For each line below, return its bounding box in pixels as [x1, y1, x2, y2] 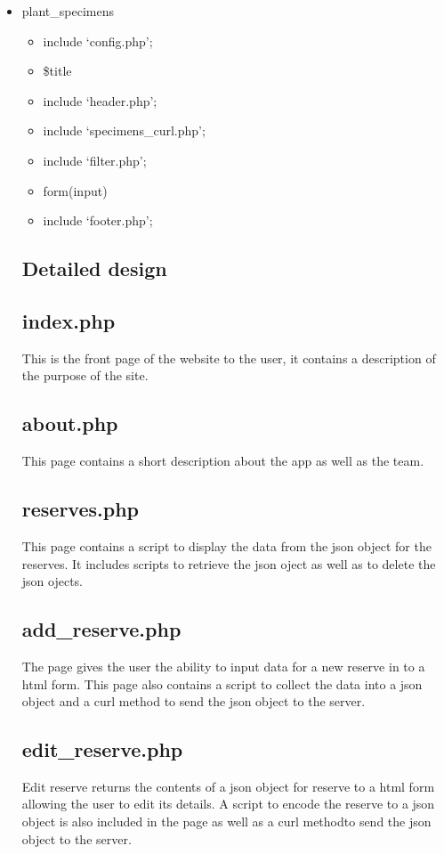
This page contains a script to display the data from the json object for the [21, 536, 432, 555]
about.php [21, 410, 118, 437]
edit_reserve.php [21, 736, 183, 763]
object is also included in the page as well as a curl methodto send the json [21, 812, 432, 831]
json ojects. [21, 572, 84, 590]
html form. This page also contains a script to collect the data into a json [21, 674, 423, 693]
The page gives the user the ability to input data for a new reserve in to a [21, 656, 425, 675]
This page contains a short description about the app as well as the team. [21, 451, 424, 470]
